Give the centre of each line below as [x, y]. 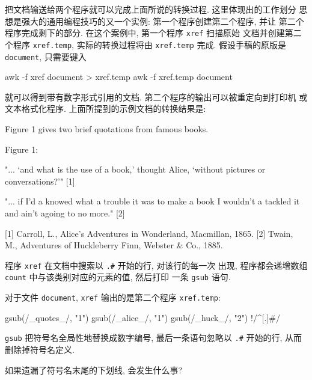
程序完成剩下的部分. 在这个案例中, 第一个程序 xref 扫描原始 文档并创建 [145, 33]
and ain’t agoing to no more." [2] [65, 213]
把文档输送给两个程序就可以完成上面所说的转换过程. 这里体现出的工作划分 [151, 9]
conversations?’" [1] [40, 181]
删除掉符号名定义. [40, 349]
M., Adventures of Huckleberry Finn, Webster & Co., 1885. [114, 245]
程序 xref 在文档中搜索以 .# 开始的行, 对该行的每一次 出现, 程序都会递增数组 [156, 265]
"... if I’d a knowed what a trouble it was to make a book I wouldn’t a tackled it [152, 201]
